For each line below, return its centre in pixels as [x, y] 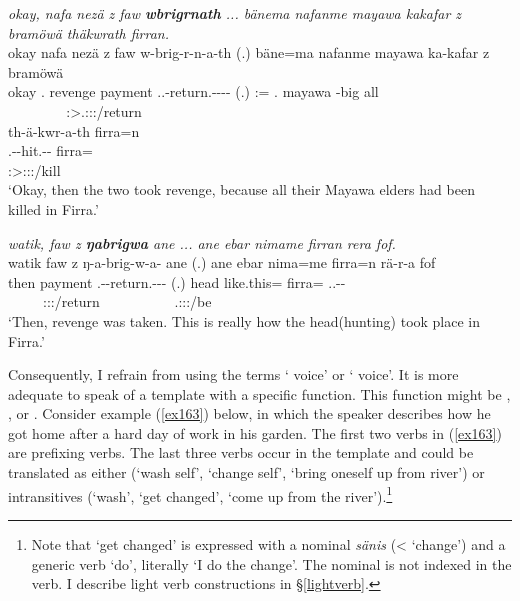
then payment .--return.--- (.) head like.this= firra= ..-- [177, 281]
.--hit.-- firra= [50, 150]
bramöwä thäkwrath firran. [88, 32]
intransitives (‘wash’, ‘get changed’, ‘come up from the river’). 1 [200, 494]
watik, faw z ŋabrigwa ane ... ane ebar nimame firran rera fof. [202, 242]
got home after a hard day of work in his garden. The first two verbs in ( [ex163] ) [255, 432]
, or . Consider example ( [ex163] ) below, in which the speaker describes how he [249, 413]
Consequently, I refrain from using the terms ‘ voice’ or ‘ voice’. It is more [233, 374]
